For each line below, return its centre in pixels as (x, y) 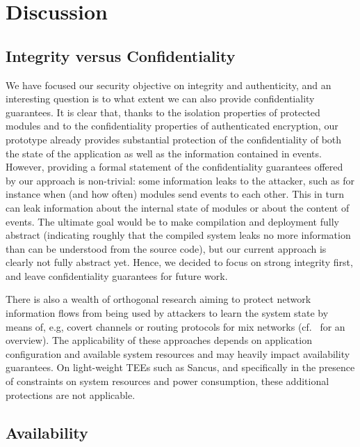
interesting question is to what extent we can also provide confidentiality (160, 99)
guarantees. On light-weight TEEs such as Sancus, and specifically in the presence (180, 367)
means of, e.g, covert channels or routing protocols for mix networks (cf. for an (175, 326)
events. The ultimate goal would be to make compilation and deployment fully (172, 221)
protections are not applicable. (71, 394)
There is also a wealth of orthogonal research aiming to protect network (158, 299)
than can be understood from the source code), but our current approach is (166, 248)
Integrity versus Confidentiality (121, 55)
